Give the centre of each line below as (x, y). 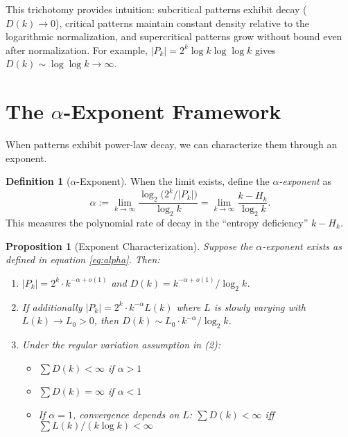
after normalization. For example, (77, 50)
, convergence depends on (126, 414)
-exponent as (305, 181)
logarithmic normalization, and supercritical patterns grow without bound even (174, 36)
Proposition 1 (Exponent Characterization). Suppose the (129, 246)
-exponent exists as (302, 246)
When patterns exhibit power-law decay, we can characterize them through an (172, 144)
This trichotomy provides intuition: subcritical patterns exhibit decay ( (156, 9)
